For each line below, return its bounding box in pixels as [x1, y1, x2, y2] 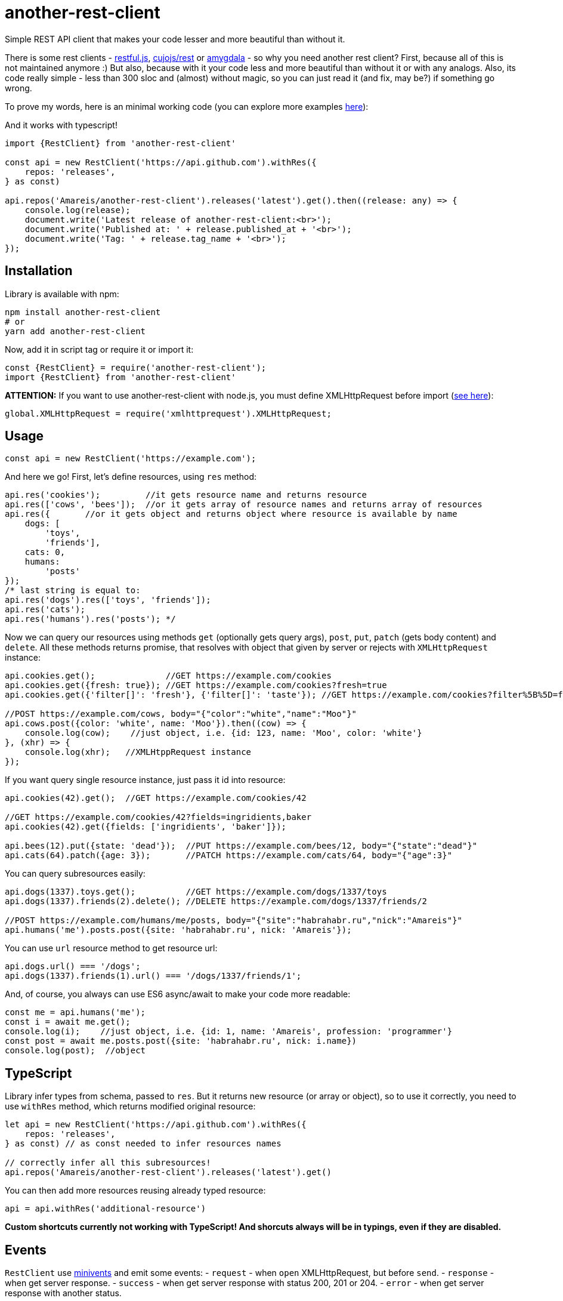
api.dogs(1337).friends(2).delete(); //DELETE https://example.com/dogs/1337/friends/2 [5, 896, 428, 907]
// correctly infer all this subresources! [5, 1158, 211, 1168]
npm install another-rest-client [5, 307, 161, 317]
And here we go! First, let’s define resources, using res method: [5, 471, 257, 482]
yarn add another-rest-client [5, 326, 146, 336]
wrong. [5, 82, 32, 93]
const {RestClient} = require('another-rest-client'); [5, 362, 267, 372]
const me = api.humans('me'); [5, 1007, 146, 1018]
